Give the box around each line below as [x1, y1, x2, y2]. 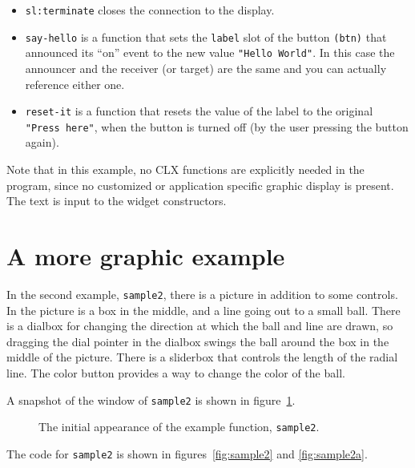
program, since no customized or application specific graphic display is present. [6, 176, 394, 193]
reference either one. [25, 75, 125, 92]
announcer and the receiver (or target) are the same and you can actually [25, 59, 387, 76]
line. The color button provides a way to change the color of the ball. [6, 365, 345, 381]
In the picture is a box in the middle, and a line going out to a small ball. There [6, 301, 401, 318]
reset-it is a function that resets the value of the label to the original [25, 103, 373, 119]
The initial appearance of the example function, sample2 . [38, 418, 320, 435]
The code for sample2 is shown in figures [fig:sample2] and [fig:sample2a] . [6, 445, 368, 462]
